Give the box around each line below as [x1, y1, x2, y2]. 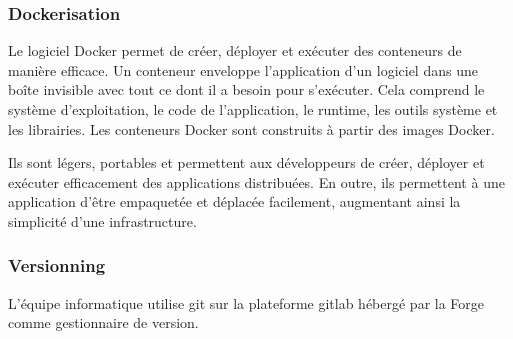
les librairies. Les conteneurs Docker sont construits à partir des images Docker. [8, 118, 495, 139]
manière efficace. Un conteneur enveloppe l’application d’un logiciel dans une [8, 59, 478, 80]
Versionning [8, 253, 106, 278]
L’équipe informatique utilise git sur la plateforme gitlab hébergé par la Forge [8, 292, 485, 313]
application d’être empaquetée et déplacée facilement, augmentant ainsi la [8, 191, 461, 212]
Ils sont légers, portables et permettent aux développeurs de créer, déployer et [8, 152, 485, 173]
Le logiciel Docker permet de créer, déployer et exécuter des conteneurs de [8, 40, 462, 61]
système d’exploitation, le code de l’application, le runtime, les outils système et [8, 99, 498, 119]
